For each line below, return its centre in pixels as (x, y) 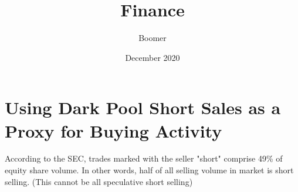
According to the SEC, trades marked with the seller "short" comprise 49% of (144, 158)
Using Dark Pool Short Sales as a (143, 107)
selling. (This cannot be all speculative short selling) (99, 181)
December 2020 (153, 57)
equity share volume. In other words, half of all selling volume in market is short (149, 170)
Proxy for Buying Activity (114, 130)
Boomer (153, 38)
